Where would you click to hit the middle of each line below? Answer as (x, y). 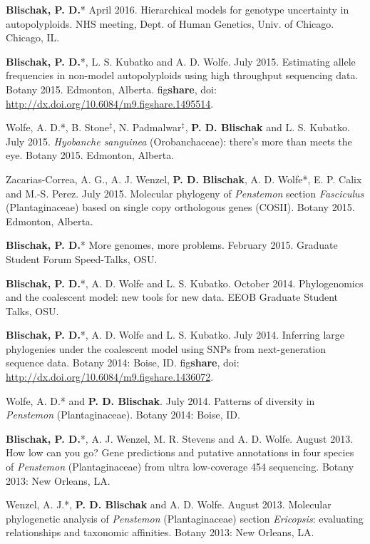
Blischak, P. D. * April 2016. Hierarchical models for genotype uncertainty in (178, 9)
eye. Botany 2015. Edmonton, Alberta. (90, 155)
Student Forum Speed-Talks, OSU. (82, 258)
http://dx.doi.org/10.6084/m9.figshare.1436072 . (110, 377)
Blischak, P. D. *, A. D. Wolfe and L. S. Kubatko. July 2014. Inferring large (175, 335)
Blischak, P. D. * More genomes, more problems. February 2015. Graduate (172, 245)
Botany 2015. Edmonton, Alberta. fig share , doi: (111, 89)
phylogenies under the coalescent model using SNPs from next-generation (166, 348)
